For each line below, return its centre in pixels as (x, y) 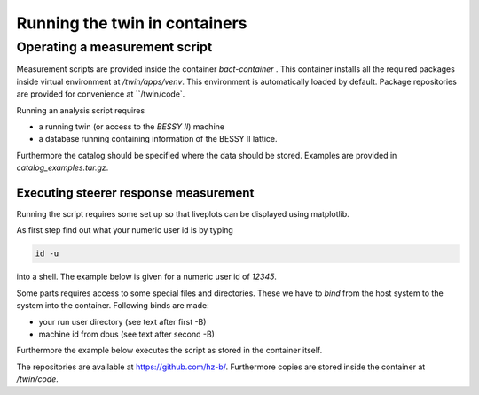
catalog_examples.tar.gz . (63, 167)
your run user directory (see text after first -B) (122, 321)
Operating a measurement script (114, 47)
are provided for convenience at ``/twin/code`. (101, 94)
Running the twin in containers (132, 23)
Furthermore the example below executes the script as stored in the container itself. (169, 351)
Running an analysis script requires (81, 110)
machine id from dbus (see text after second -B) (126, 334)
